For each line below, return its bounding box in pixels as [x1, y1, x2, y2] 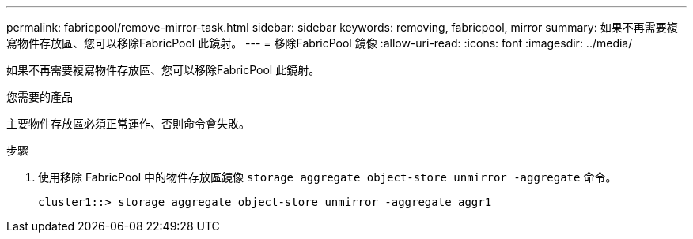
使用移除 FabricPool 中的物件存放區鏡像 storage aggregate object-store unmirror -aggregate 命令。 [38, 170, 617, 184]
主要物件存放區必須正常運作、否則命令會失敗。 [6, 117, 250, 130]
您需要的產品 [6, 90, 73, 103]
